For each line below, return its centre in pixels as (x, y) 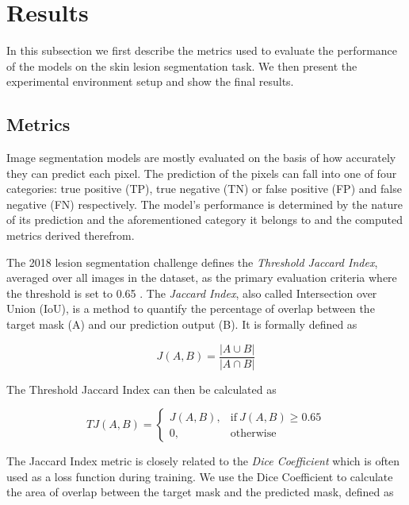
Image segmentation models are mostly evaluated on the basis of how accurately (201, 158)
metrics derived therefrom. (71, 235)
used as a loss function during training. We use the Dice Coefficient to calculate (200, 476)
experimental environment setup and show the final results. (150, 81)
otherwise (253, 433)
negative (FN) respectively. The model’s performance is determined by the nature (204, 204)
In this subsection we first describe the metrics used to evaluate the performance (202, 50)
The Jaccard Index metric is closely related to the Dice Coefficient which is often (203, 461)
